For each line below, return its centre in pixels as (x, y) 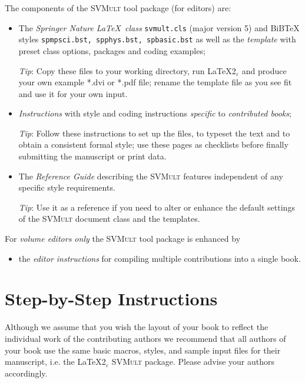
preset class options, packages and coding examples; (112, 50)
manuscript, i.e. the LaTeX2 (55, 362)
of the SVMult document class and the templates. (109, 219)
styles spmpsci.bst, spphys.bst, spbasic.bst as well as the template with (157, 39)
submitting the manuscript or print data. (92, 156)
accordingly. (26, 373)
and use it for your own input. (73, 93)
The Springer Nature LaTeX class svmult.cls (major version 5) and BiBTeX (159, 27)
